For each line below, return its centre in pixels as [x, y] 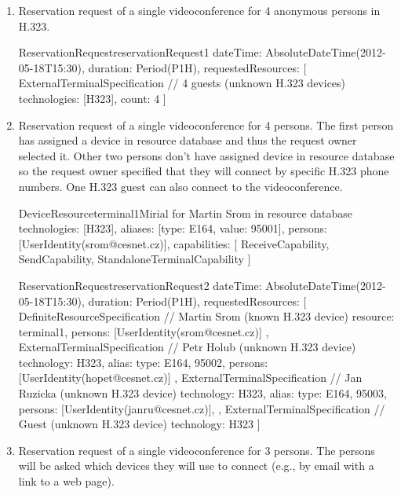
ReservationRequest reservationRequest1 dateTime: [140, 52]
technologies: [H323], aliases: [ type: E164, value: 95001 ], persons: [173, 228]
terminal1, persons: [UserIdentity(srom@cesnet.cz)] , [144, 331]
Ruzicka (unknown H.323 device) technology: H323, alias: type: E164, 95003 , [202, 393]
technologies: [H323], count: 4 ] [92, 98]
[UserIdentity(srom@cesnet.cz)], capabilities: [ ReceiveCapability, [174, 243]
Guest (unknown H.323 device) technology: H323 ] [139, 424]
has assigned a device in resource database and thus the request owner [188, 140]
